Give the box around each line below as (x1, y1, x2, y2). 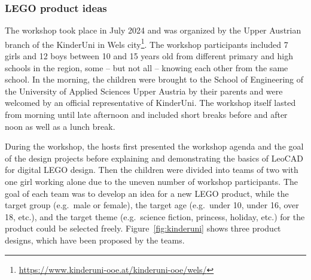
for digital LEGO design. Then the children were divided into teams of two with (5, 163, 298, 176)
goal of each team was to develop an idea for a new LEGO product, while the (5, 187, 289, 199)
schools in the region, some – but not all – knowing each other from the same (5, 61, 288, 74)
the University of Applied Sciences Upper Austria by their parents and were (5, 84, 283, 97)
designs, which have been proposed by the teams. (5, 233, 185, 246)
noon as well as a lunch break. (5, 120, 115, 132)
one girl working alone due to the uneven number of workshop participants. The (5, 175, 298, 187)
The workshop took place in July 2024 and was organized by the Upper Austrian (5, 24, 301, 36)
